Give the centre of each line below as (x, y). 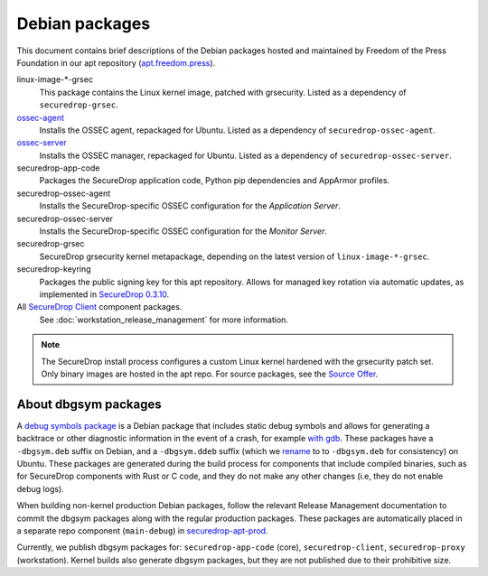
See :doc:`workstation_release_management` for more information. (164, 320)
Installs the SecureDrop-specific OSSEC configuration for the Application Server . (190, 206)
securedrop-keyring (54, 269)
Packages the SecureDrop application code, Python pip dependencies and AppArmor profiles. (215, 181)
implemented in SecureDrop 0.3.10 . (104, 294)
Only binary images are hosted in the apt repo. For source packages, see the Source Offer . (210, 374)
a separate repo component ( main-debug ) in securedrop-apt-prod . (142, 530)
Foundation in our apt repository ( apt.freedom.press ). (116, 62)
